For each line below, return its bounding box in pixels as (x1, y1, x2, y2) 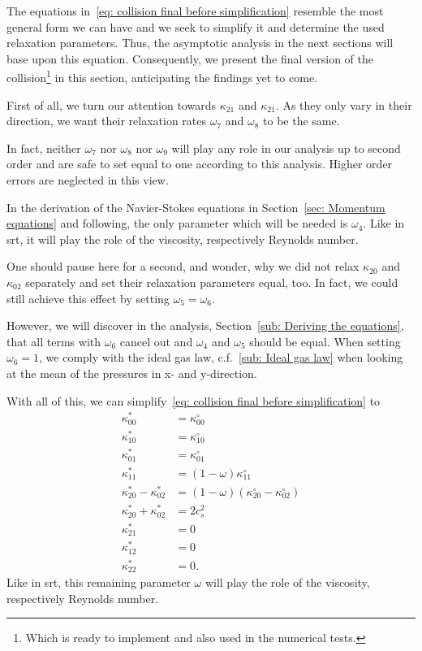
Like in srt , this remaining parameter (6, 574, 191, 591)
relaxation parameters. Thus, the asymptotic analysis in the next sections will (6, 34, 394, 51)
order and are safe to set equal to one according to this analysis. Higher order (6, 155, 393, 172)
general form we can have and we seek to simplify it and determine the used (6, 18, 385, 35)
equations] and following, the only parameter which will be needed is (6, 215, 348, 232)
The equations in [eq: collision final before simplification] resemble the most (6, 2, 384, 19)
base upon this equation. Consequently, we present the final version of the (6, 50, 373, 67)
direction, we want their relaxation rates (6, 112, 207, 129)
